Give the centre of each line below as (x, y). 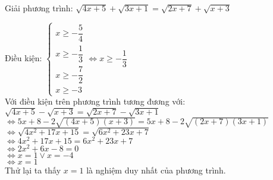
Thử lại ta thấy (33, 170)
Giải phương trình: (39, 8)
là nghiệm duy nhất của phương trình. (156, 170)
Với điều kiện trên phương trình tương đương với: (95, 101)
